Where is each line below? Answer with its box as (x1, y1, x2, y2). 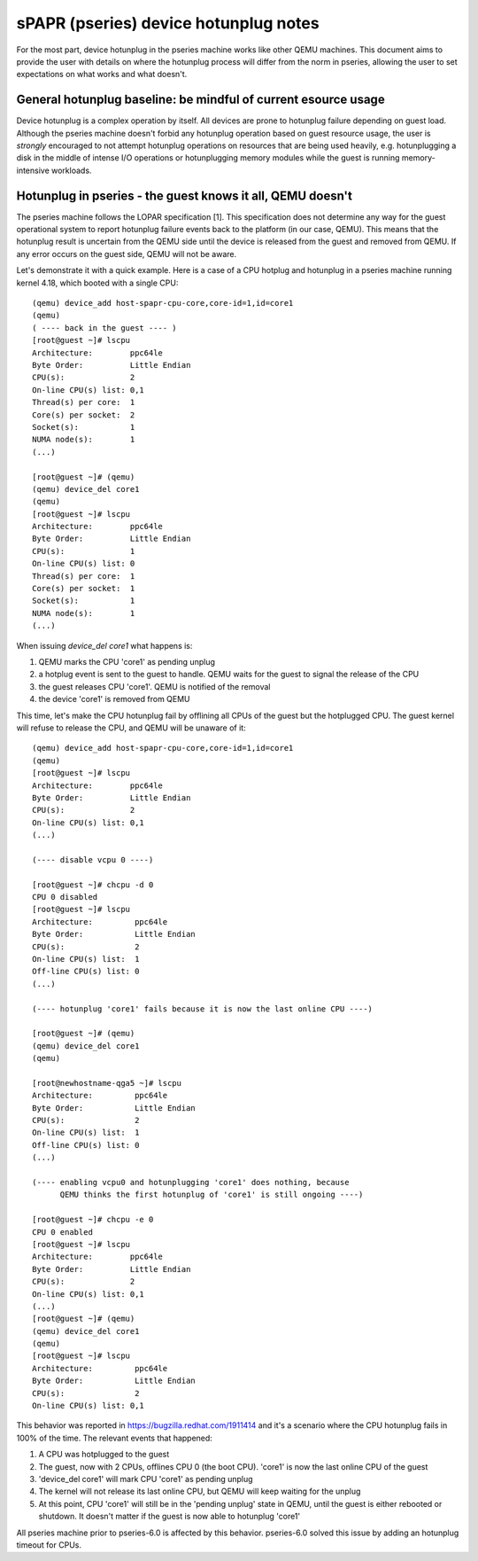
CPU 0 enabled (32, 1227, 93, 1237)
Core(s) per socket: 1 (32, 583, 135, 594)
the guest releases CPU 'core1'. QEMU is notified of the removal (38, 681, 271, 691)
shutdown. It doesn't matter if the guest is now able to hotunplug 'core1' (38, 1511, 301, 1522)
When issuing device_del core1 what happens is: (16, 640, 193, 651)
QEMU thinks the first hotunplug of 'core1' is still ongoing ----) (59, 1190, 364, 1200)
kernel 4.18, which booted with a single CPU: (16, 277, 179, 288)
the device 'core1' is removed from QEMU (38, 694, 190, 705)
